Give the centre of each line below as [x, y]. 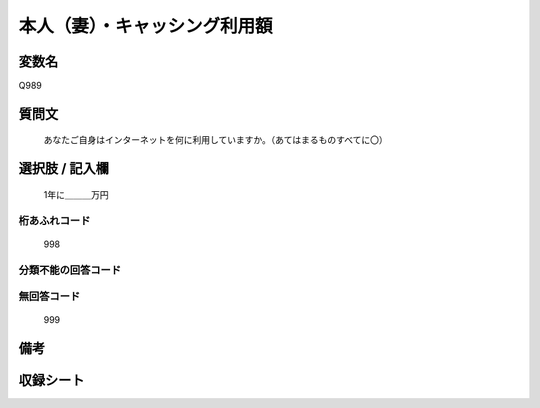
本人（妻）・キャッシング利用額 [146, 26]
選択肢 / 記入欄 [64, 168]
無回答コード [49, 297]
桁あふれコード [54, 220]
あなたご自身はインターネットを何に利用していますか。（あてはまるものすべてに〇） [216, 140]
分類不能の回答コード [70, 270]
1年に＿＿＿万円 [76, 194]
